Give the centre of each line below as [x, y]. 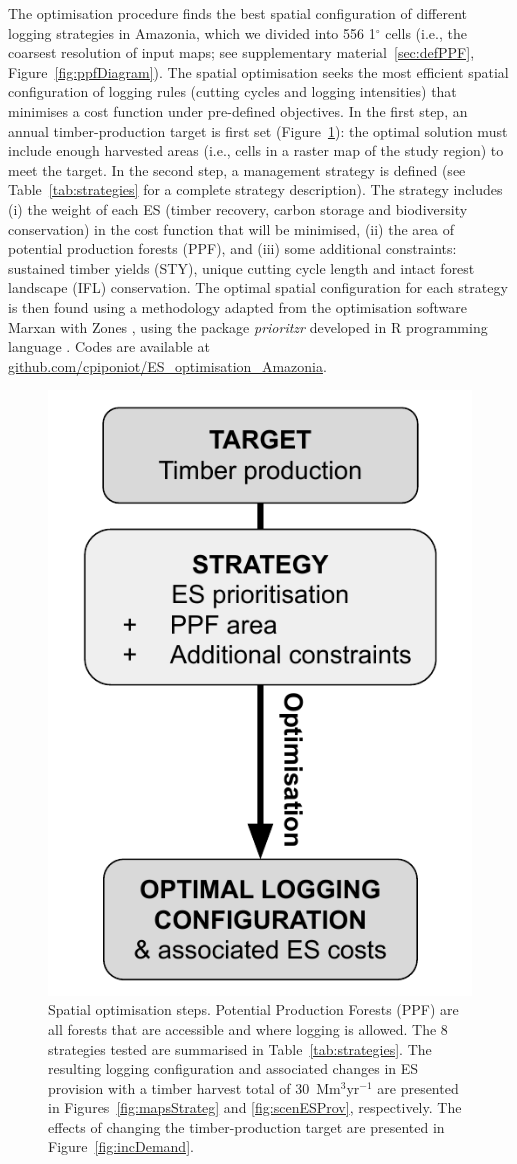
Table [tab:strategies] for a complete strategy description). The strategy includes [255, 189]
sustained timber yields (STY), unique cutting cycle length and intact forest [241, 267]
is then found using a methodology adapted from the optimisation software [237, 306]
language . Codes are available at [109, 346]
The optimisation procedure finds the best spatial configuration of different [238, 13]
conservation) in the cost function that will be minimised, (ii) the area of [231, 228]
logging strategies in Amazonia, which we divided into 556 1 [192, 32]
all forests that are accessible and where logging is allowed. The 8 [248, 1028]
